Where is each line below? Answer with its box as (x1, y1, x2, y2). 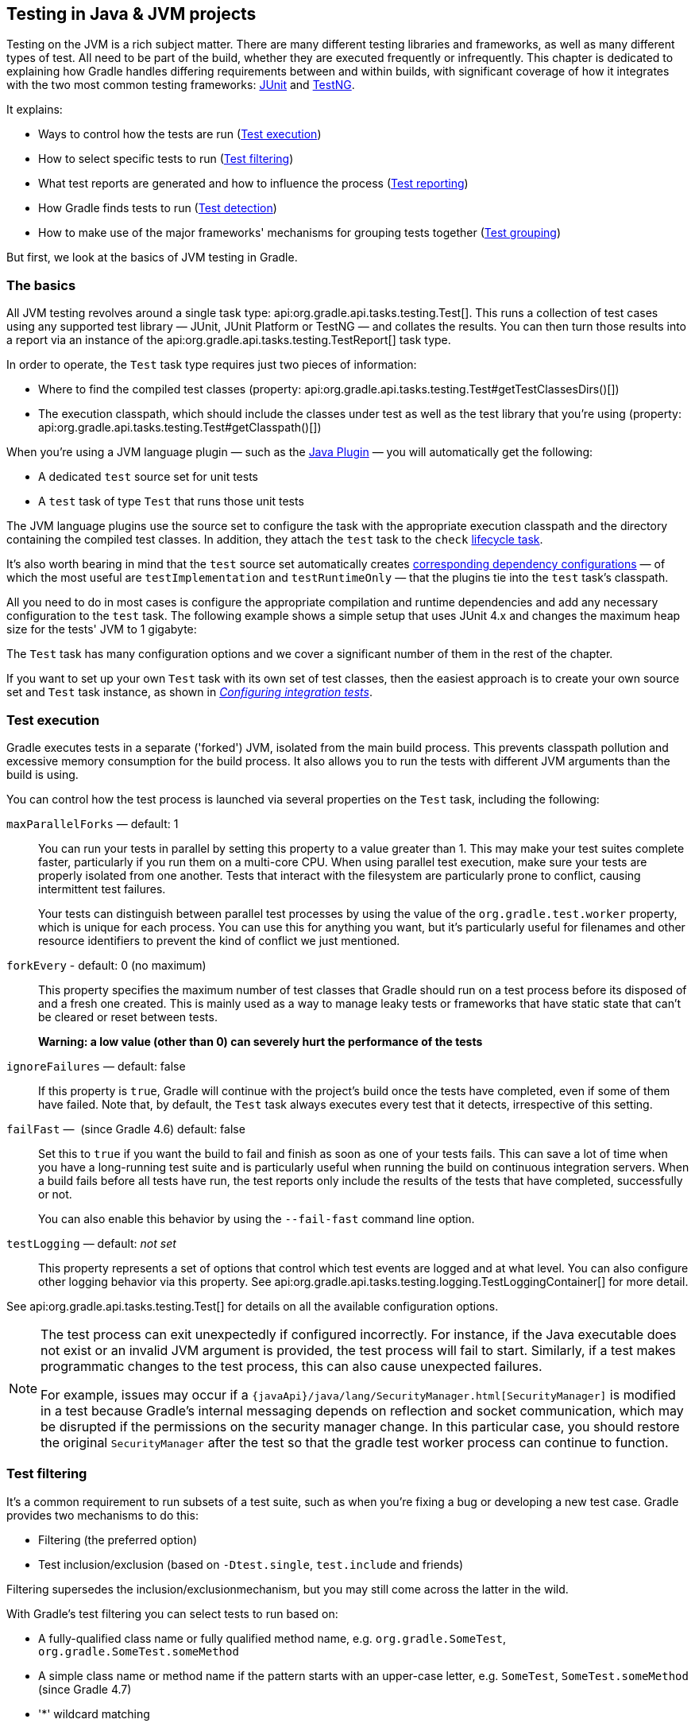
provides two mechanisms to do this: (6, 1508, 199, 1522)
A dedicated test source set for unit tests (38, 470, 258, 484)
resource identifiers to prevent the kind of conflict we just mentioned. (38, 933, 400, 947)
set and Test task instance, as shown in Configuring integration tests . (6, 685, 373, 699)
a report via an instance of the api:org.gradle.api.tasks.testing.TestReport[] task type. (6, 333, 451, 347)
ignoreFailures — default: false (6, 1059, 186, 1073)
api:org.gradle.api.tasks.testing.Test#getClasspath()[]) (38, 420, 322, 435)
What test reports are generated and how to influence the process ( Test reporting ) (38, 176, 469, 191)
